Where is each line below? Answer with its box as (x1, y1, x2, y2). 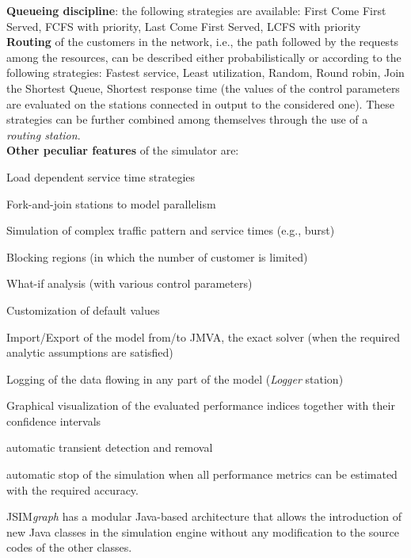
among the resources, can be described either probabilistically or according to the (6, 48, 401, 65)
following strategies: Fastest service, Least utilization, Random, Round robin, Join (6, 64, 405, 81)
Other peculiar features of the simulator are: (6, 142, 239, 159)
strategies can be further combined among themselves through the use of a (6, 111, 368, 128)
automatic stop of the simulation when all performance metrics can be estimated (6, 466, 398, 483)
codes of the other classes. (6, 539, 132, 556)
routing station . (6, 126, 81, 143)
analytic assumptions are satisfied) (6, 344, 173, 361)
